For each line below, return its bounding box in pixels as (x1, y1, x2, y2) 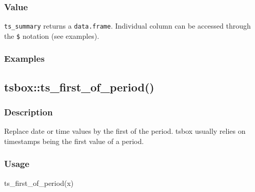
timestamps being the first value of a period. (4, 135, 144, 146)
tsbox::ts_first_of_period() (4, 79, 154, 94)
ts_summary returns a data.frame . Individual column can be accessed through (4, 20, 251, 31)
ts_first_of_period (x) (4, 177, 74, 188)
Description (4, 106, 53, 118)
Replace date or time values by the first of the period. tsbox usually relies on (4, 126, 246, 136)
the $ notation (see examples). (4, 30, 100, 41)
